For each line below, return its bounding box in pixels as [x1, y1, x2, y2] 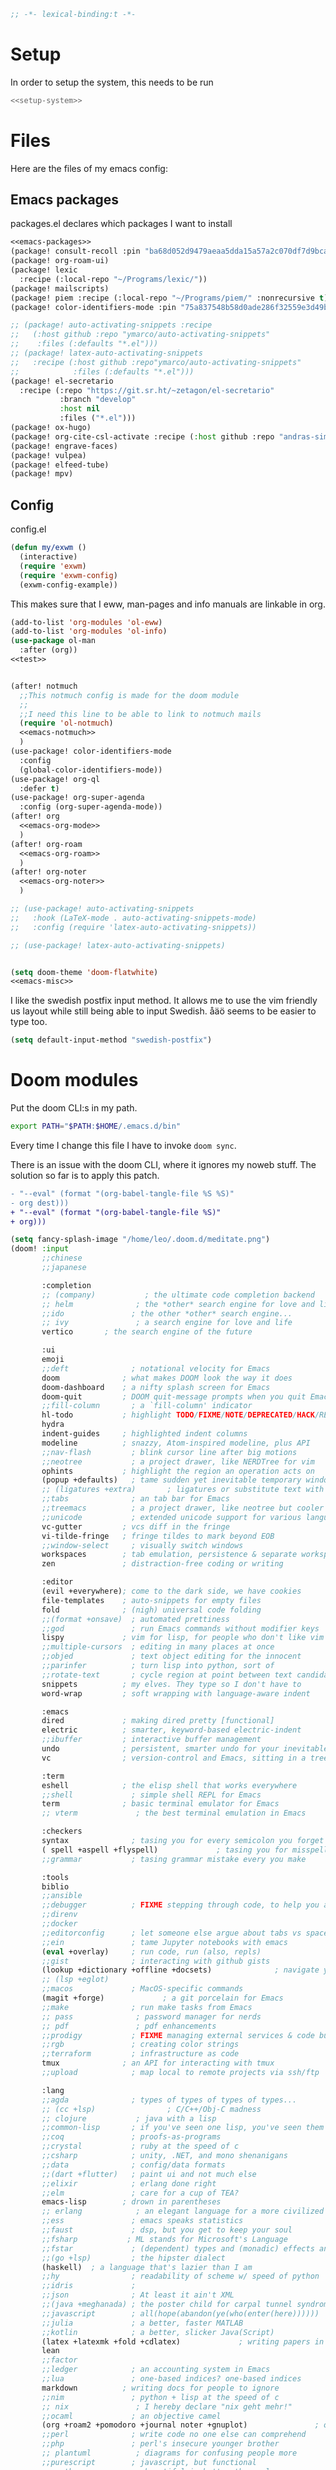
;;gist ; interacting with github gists [41, 1956, 271, 1966]
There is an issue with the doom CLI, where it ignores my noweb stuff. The [10, 1158, 317, 1170]
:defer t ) [19, 783, 60, 794]
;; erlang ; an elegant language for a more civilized [41, 2206, 325, 2217]
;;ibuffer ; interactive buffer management [41, 1735, 262, 1745]
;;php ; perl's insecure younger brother [41, 2439, 280, 2449]
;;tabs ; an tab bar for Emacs [41, 1494, 230, 1504]
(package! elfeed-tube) [10, 460, 110, 470]
